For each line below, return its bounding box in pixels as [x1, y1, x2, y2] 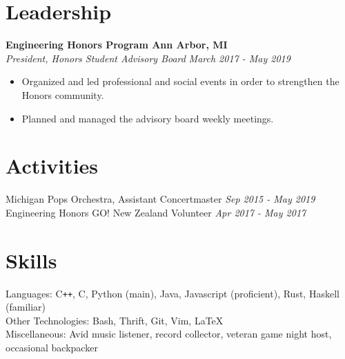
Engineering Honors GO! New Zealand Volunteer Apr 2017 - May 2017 [6, 205, 306, 219]
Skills [6, 246, 57, 274]
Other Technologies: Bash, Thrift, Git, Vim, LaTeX [6, 313, 224, 327]
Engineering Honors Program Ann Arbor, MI [6, 37, 228, 52]
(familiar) [6, 300, 46, 314]
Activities [6, 151, 99, 180]
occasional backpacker [6, 340, 98, 354]
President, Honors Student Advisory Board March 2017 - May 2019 [6, 50, 290, 65]
